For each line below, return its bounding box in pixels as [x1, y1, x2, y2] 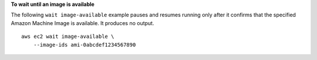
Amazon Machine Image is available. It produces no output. [11, 19, 154, 26]
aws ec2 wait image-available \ [21, 33, 114, 40]
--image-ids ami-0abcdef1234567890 [33, 41, 136, 48]
